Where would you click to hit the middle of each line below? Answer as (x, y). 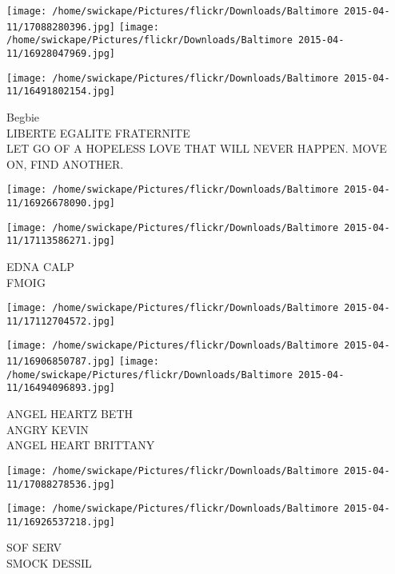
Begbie (23, 116)
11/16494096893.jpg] (61, 388)
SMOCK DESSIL (49, 563)
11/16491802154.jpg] (61, 92)
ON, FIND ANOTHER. (65, 163)
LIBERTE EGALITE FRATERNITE (98, 132)
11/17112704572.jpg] (61, 321)
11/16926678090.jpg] (61, 203)
